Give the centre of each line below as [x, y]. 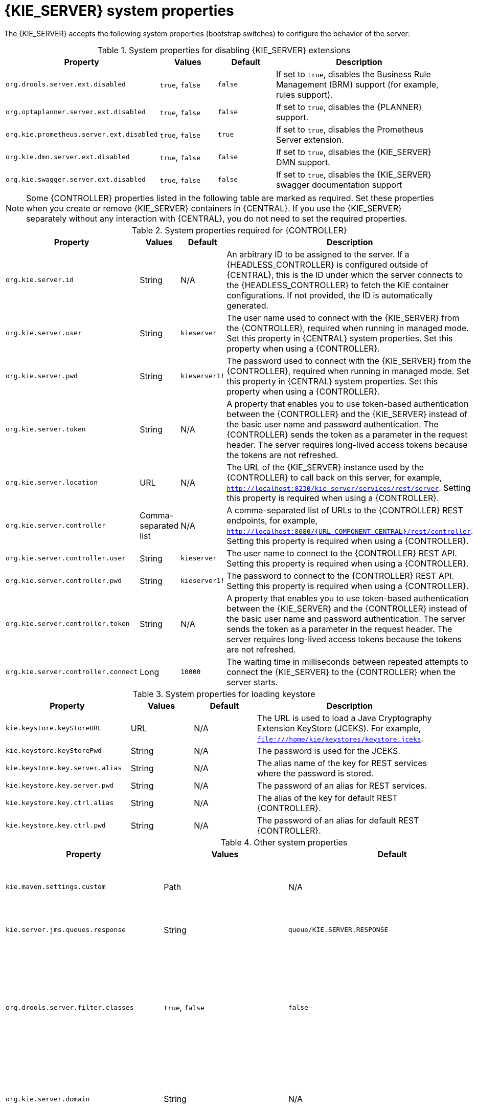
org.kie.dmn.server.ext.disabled [68, 157]
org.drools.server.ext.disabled [66, 84]
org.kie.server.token [46, 429]
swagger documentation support [339, 184]
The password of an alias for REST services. [342, 785]
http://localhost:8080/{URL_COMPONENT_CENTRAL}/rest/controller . [350, 530]
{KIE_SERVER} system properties [119, 11]
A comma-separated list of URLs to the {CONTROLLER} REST [345, 510]
